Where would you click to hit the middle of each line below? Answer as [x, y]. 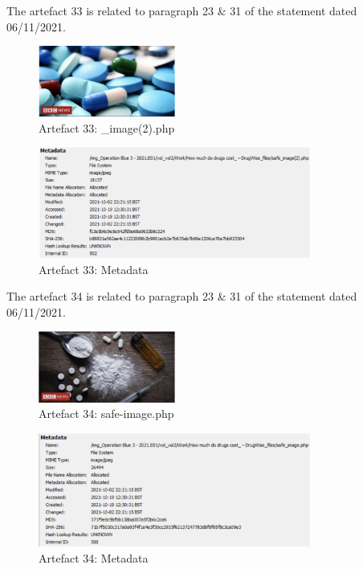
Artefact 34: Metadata [94, 558]
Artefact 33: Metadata [94, 269]
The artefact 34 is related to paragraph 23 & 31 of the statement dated [182, 296]
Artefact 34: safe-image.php [106, 413]
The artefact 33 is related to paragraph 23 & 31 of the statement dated [182, 10]
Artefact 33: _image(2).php [107, 127]
